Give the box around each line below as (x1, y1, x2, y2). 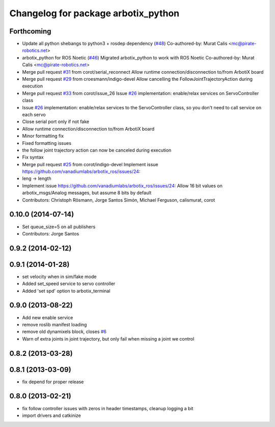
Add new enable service (22, 314, 73, 320)
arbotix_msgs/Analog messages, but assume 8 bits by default (22, 190, 152, 196)
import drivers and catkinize (22, 412, 81, 418)
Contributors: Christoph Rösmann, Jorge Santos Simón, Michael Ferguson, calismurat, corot (22, 197, 215, 203)
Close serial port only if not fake (22, 118, 89, 125)
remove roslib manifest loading (22, 321, 87, 327)
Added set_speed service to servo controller (22, 281, 116, 287)
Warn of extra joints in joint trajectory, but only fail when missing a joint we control (22, 335, 195, 342)
